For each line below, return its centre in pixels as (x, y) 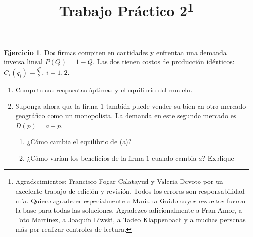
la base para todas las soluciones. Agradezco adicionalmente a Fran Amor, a (129, 210)
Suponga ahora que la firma (57, 106)
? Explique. (219, 157)
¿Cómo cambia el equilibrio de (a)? (79, 141)
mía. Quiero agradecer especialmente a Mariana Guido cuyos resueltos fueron (130, 200)
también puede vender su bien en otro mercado (176, 106)
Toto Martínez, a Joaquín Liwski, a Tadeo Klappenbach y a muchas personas (130, 219)
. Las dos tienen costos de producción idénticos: (163, 62)
